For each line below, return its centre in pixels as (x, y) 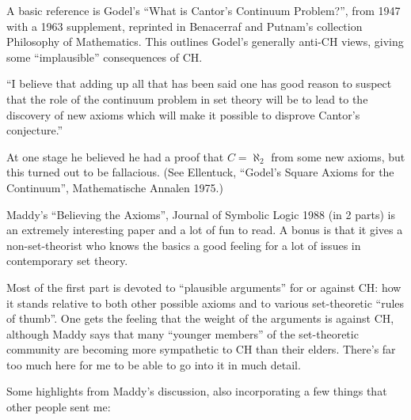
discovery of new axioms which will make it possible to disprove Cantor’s (183, 114)
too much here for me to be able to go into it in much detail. (154, 364)
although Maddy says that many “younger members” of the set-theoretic (183, 333)
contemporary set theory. (67, 261)
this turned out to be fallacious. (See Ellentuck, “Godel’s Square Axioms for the (200, 172)
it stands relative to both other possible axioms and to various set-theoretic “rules (205, 303)
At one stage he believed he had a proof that (115, 156)
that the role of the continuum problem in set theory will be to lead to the (187, 98)
